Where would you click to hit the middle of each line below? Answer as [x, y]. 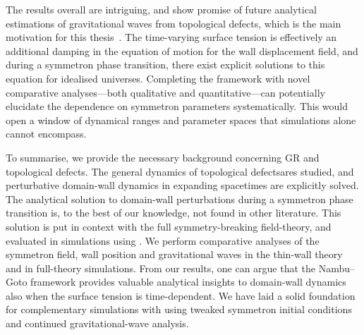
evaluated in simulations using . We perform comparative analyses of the [163, 240]
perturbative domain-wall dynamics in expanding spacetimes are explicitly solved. [182, 185]
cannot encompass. [46, 134]
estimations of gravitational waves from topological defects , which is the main [174, 23]
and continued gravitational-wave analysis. [97, 323]
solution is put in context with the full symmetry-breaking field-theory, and [169, 226]
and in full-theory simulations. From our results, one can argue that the [161, 268]
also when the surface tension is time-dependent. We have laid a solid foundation [181, 295]
